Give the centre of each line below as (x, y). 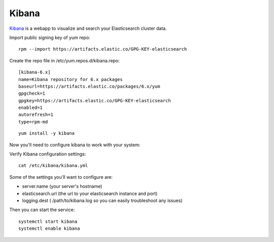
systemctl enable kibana (49, 229)
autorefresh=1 (36, 115)
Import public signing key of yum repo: (50, 37)
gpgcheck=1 (32, 93)
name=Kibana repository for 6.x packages (71, 79)
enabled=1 (30, 108)
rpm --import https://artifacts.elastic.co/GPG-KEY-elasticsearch (103, 49)
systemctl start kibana (48, 221)
